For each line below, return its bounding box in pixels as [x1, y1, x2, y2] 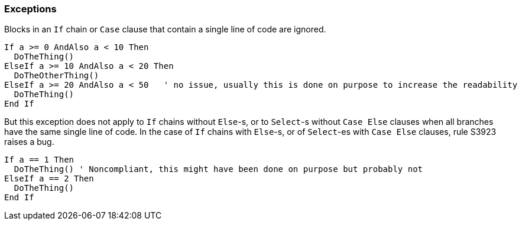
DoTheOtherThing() [14, 71, 99, 81]
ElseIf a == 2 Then [4, 174, 94, 184]
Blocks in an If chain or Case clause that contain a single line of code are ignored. [4, 24, 326, 35]
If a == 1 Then [4, 155, 74, 165]
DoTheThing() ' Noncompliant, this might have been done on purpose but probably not [14, 164, 423, 174]
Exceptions [4, 3, 57, 15]
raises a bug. [4, 137, 54, 147]
